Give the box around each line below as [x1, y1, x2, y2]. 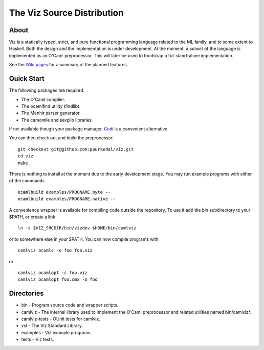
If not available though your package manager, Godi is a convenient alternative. [9, 126, 169, 132]
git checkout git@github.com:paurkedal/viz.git [18, 146, 134, 152]
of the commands [9, 178, 45, 184]
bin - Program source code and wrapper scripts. [21, 302, 119, 308]
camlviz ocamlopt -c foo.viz [18, 270, 88, 275]
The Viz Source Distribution [9, 7, 124, 18]
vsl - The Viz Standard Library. [21, 323, 83, 328]
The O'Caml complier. [21, 96, 66, 102]
